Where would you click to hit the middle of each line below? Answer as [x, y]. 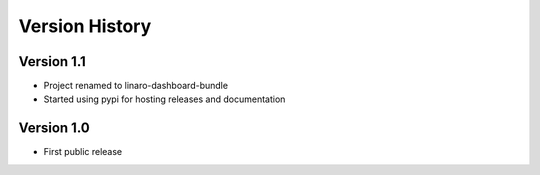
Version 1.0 [54, 128]
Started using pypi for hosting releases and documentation [164, 99]
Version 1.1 [52, 61]
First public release [83, 152]
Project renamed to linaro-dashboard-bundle [136, 86]
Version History [85, 26]
